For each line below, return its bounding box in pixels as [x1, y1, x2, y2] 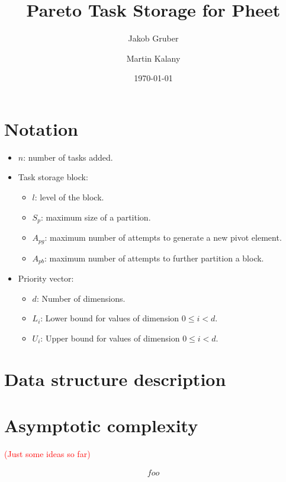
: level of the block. [34, 191, 104, 203]
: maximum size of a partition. [40, 210, 151, 223]
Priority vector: [18, 272, 74, 284]
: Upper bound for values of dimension [40, 331, 180, 344]
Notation [4, 116, 78, 141]
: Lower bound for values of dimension [40, 312, 179, 324]
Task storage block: [18, 171, 88, 183]
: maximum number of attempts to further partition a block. [44, 251, 264, 264]
